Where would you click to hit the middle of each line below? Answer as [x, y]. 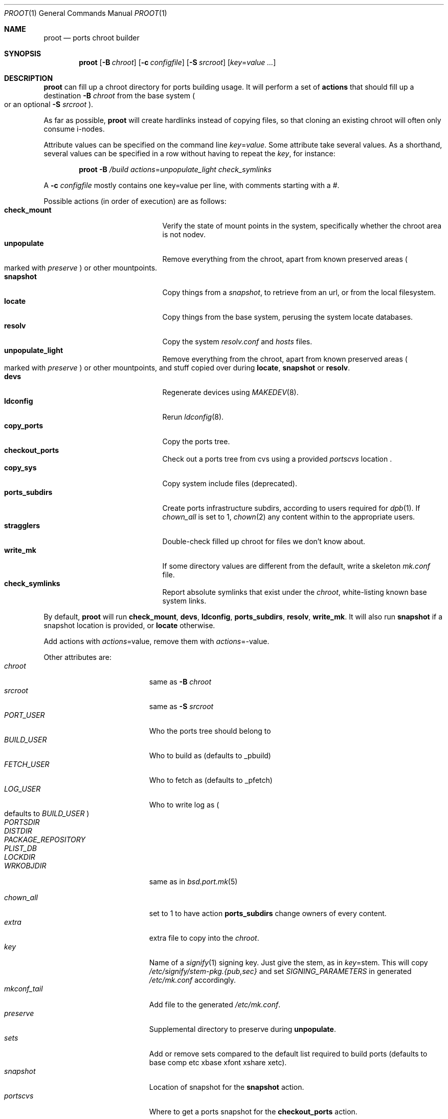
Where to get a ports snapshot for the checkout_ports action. [253, 1112]
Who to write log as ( [184, 805]
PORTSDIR [22, 822]
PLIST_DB [20, 848]
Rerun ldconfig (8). [193, 417]
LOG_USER [23, 789]
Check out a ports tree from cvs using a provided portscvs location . [277, 459]
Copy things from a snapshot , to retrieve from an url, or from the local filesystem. [299, 292]
